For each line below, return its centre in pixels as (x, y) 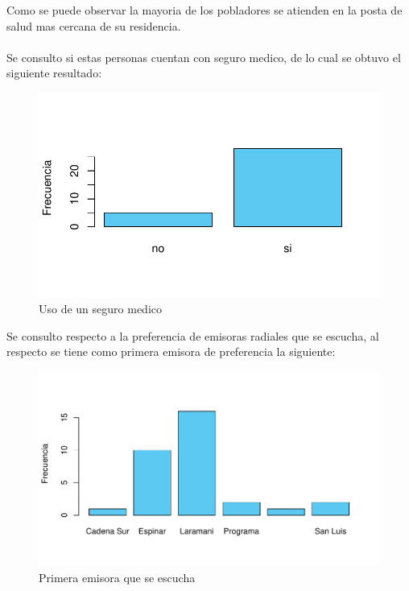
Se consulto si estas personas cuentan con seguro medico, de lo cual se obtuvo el (204, 57)
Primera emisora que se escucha (117, 577)
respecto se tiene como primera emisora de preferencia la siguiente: (171, 351)
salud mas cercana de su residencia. (94, 25)
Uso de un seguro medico (101, 308)
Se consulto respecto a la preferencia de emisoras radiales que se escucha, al (193, 335)
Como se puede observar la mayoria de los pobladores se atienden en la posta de (204, 10)
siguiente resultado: (54, 73)
